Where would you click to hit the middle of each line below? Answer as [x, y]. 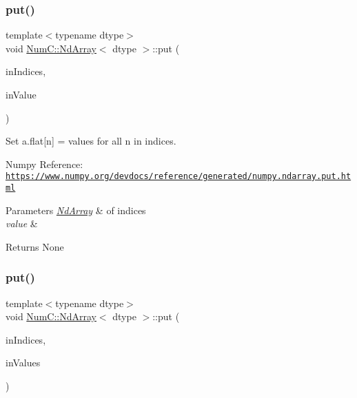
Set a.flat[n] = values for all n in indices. [91, 141]
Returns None [35, 246]
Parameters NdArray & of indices [76, 210]
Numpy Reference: [44, 164]
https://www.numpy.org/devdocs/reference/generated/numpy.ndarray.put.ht [178, 177]
